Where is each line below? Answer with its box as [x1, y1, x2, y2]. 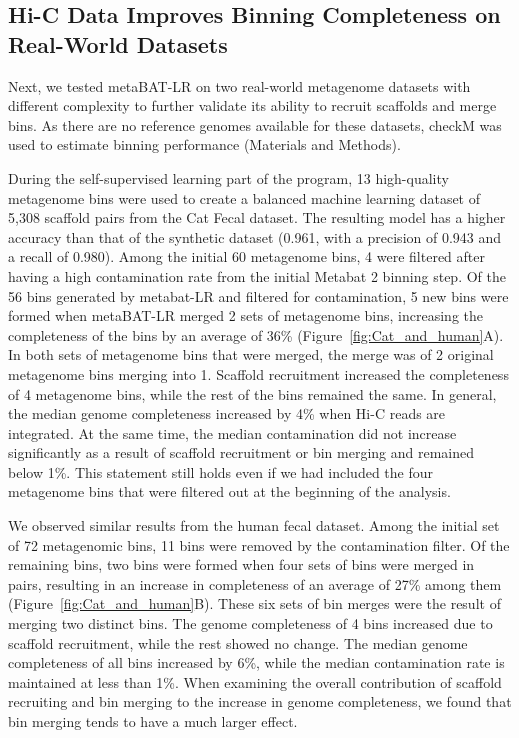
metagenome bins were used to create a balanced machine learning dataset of [8, 187, 481, 208]
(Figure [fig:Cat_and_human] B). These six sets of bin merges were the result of [8, 593, 501, 614]
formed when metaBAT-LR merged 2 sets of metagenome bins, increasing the [8, 305, 483, 326]
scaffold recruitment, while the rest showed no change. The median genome [8, 632, 468, 653]
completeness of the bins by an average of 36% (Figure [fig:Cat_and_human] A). [8, 324, 504, 345]
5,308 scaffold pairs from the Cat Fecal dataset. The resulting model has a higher [8, 207, 506, 228]
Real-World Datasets [8, 28, 228, 59]
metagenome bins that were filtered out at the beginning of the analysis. [8, 481, 451, 502]
